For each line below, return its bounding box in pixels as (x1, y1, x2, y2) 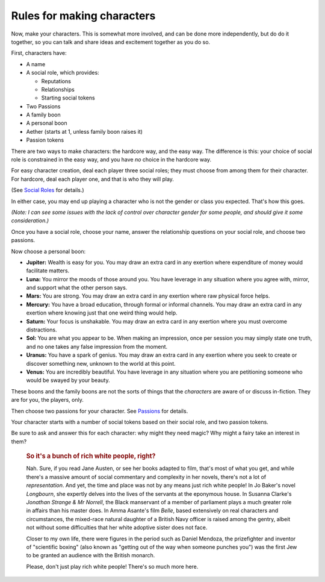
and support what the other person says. (26, 284, 128, 292)
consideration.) (11, 217, 49, 224)
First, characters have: (11, 49, 67, 57)
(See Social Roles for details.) (11, 187, 84, 194)
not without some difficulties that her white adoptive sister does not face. (26, 524, 208, 531)
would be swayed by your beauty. (26, 377, 110, 384)
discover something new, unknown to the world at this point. (26, 360, 176, 367)
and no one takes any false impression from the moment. (26, 343, 168, 350)
